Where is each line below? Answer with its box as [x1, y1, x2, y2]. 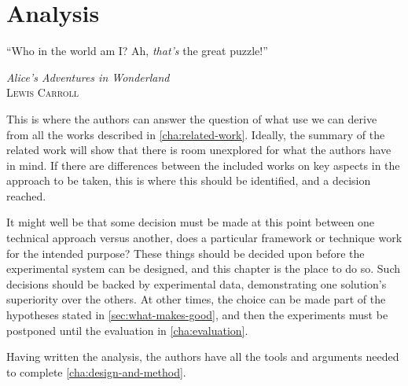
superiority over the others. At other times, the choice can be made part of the [6, 291, 386, 307]
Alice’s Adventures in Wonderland [6, 68, 170, 85]
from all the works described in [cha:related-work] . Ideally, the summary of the [6, 126, 385, 142]
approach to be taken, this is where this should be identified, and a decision [6, 172, 371, 189]
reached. [6, 187, 46, 204]
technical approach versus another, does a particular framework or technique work [6, 230, 402, 246]
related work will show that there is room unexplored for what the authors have [6, 142, 391, 158]
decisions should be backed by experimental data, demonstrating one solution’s [6, 275, 387, 292]
